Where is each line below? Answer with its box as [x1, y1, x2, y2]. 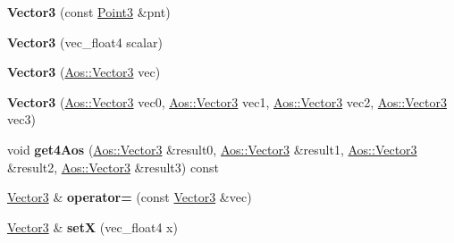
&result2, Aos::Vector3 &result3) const [7, 157, 219, 176]
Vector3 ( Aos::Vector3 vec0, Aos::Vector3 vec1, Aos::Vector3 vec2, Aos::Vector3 [7, 92, 447, 111]
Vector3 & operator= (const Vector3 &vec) [7, 188, 252, 206]
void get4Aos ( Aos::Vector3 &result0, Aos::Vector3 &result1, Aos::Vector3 [7, 139, 417, 158]
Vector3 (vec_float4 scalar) [7, 32, 163, 51]
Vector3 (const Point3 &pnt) [7, 3, 171, 21]
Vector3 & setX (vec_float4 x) [7, 217, 178, 236]
